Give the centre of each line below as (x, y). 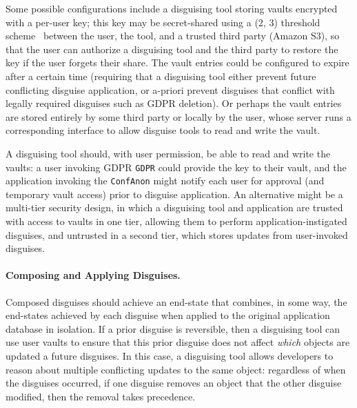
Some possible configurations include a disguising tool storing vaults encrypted (172, 8)
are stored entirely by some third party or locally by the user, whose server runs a (178, 116)
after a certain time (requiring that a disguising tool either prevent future (161, 76)
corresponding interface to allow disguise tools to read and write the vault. (163, 130)
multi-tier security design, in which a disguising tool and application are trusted (174, 207)
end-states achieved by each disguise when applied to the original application (168, 315)
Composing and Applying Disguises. (93, 275)
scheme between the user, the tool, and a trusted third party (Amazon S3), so (173, 36)
